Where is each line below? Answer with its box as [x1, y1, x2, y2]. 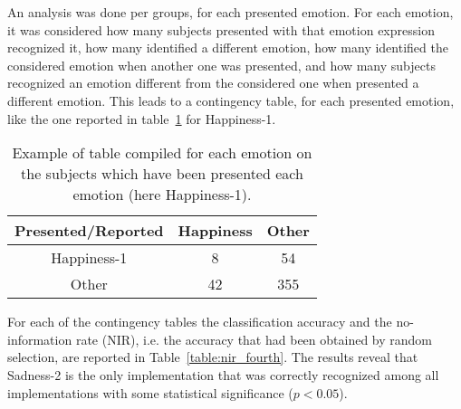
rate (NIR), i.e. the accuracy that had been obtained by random [75, 329, 432, 348]
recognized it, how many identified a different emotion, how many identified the [7, 38, 448, 57]
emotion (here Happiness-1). [72, 184, 252, 205]
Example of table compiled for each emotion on [12, 142, 312, 164]
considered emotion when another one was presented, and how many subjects [7, 55, 436, 74]
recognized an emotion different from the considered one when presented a [7, 73, 419, 92]
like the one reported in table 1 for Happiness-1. [7, 109, 276, 128]
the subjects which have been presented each [21, 163, 303, 185]
